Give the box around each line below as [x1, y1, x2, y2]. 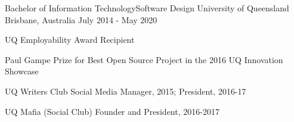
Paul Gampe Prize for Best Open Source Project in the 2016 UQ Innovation [5, 53, 283, 65]
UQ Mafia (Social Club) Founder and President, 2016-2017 [5, 105, 219, 117]
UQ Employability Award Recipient [5, 33, 135, 46]
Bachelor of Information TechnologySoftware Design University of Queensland [5, 2, 289, 14]
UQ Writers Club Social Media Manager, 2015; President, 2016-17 [5, 85, 246, 97]
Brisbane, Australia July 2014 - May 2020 [5, 13, 157, 26]
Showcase [5, 65, 39, 77]
